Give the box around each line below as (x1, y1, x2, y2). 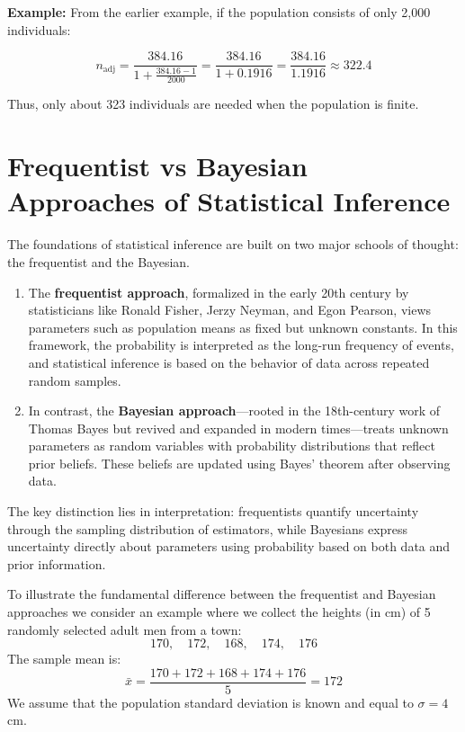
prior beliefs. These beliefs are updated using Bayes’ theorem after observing (28, 453, 451, 472)
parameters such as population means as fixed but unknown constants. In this (28, 317, 458, 336)
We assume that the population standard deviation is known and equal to (7, 692, 414, 711)
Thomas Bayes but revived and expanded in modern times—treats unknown (28, 418, 449, 437)
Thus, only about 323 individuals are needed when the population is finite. (7, 94, 419, 113)
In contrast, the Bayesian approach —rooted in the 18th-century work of (28, 401, 441, 420)
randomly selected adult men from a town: (7, 620, 242, 638)
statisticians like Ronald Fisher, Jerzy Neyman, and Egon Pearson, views (28, 300, 432, 319)
